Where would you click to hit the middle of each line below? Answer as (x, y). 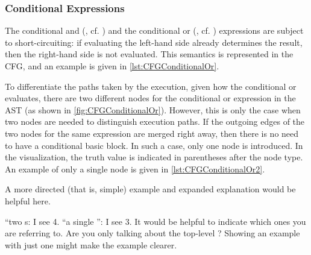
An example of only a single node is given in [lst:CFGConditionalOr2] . (135, 168)
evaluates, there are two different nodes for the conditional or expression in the (150, 98)
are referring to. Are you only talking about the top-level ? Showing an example (152, 233)
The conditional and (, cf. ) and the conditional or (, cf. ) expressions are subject (154, 30)
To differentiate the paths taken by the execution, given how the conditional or (151, 86)
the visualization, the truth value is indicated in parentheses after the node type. (154, 157)
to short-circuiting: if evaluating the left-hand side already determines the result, (154, 42)
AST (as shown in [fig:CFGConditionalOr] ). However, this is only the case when (153, 109)
